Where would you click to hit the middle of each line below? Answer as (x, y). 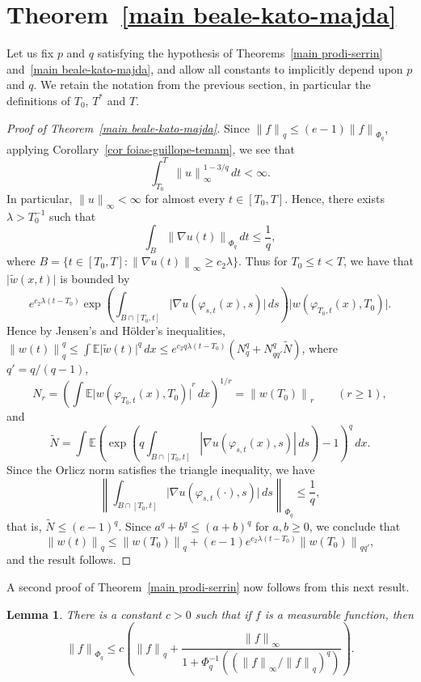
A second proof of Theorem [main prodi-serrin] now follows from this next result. (208, 587)
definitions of (39, 100)
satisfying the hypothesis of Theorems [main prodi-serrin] (240, 53)
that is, (24, 526)
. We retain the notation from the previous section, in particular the (202, 85)
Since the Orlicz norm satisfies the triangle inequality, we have (161, 469)
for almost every (185, 198)
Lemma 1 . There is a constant (84, 614)
